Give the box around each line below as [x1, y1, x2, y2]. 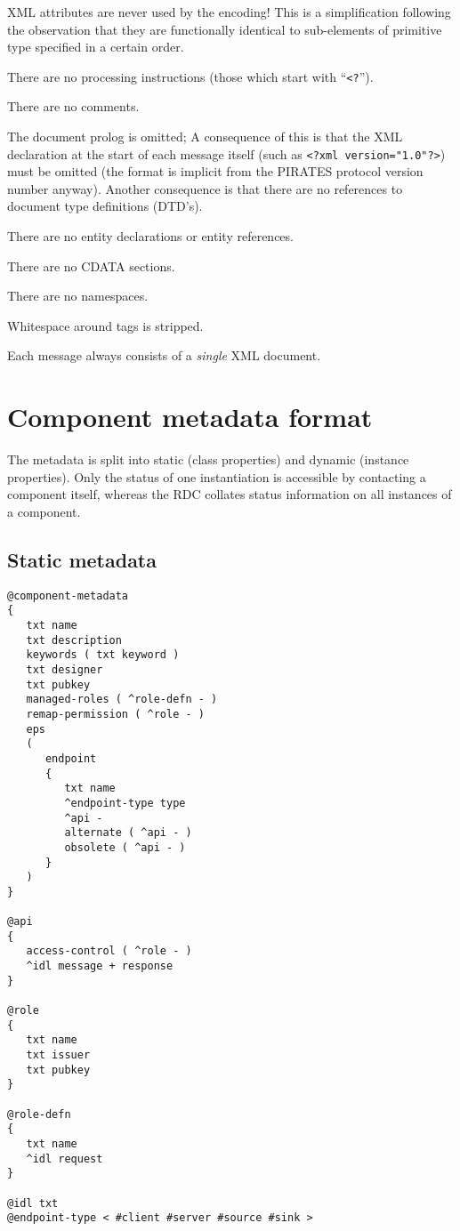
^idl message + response [26, 960, 174, 973]
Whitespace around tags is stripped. [7, 316, 204, 334]
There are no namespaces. [7, 286, 149, 305]
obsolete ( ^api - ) [64, 841, 186, 854]
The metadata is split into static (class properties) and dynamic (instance [7, 450, 409, 469]
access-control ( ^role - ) [26, 945, 192, 958]
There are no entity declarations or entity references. [7, 227, 294, 245]
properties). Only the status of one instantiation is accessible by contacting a [7, 467, 426, 486]
